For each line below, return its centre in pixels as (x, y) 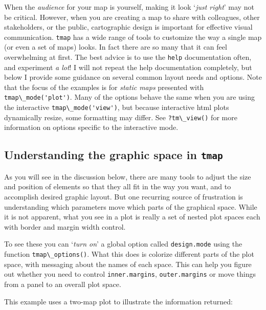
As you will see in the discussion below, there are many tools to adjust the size (128, 176)
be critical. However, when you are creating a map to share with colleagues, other (132, 17)
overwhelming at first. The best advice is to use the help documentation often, (128, 57)
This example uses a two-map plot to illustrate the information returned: (118, 301)
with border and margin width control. (65, 226)
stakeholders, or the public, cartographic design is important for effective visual (128, 27)
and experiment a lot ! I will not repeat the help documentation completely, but (128, 67)
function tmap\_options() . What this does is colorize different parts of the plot (129, 254)
